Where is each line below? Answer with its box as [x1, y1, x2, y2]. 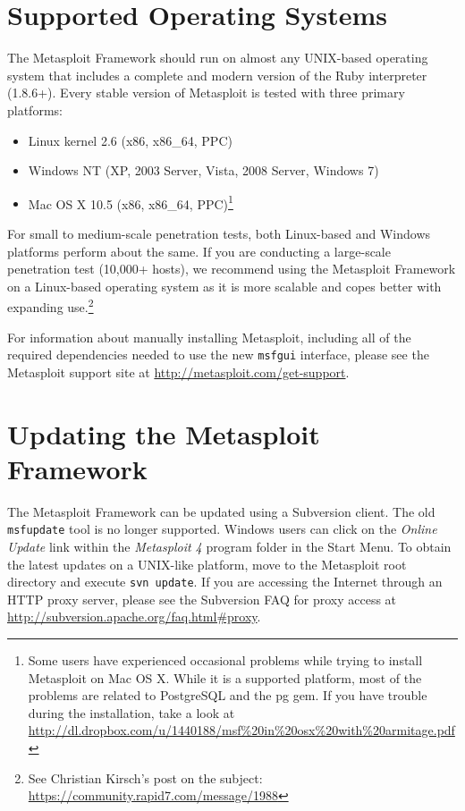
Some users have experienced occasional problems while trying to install [28, 651, 423, 669]
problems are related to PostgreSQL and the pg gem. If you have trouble [28, 686, 427, 705]
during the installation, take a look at [28, 703, 235, 722]
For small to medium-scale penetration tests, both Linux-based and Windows [7, 224, 431, 242]
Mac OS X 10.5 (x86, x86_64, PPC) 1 [28, 191, 233, 213]
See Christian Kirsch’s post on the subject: [28, 768, 263, 787]
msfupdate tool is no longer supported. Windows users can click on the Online [7, 520, 437, 538]
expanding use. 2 [7, 295, 94, 316]
